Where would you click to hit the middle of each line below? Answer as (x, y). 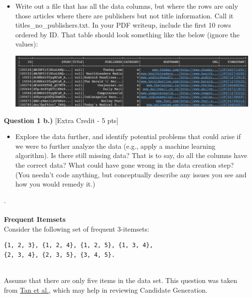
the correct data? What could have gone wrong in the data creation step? (125, 165)
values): (27, 44)
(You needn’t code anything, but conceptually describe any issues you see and (131, 174)
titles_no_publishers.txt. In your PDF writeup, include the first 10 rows (123, 25)
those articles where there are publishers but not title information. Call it (124, 15)
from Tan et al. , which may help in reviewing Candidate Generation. (106, 290)
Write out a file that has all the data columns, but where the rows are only (127, 6)
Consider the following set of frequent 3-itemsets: (77, 228)
